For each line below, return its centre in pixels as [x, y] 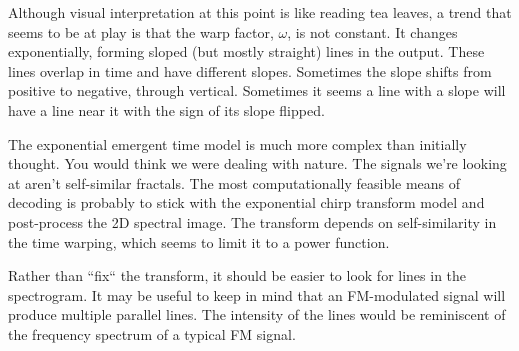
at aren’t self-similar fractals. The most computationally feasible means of [234, 182]
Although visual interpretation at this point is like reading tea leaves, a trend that [260, 12]
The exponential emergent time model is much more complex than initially [237, 143]
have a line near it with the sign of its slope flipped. [166, 109]
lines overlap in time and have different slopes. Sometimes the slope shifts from [250, 70]
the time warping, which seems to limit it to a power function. [199, 241]
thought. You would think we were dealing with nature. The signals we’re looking [257, 163]
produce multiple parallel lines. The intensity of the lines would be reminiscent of [257, 314]
